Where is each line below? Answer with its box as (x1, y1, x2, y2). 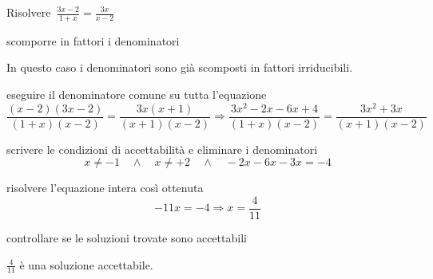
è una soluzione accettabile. (19, 256, 153, 273)
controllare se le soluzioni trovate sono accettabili (6, 230, 247, 246)
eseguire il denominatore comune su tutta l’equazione (6, 86, 267, 103)
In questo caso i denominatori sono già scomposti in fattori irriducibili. (6, 59, 353, 76)
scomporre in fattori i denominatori (6, 32, 180, 49)
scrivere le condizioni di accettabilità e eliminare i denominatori (6, 140, 318, 157)
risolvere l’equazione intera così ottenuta (6, 179, 204, 196)
